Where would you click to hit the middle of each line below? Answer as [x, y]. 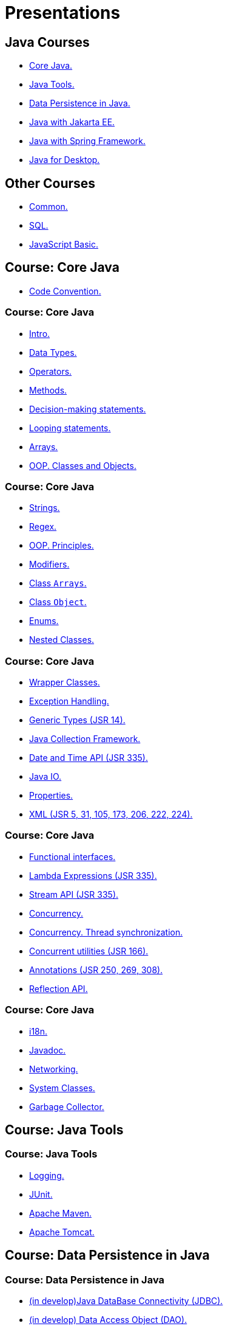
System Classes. [62, 1088]
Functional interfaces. [72, 856]
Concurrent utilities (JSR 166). [89, 951]
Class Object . [58, 602]
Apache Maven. [60, 1213]
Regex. [43, 527]
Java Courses [47, 42]
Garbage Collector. [67, 1106]
